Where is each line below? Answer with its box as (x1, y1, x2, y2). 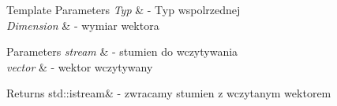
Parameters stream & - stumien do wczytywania (6, 43, 238, 60)
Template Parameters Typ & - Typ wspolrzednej (6, 2, 241, 17)
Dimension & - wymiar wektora (6, 16, 159, 33)
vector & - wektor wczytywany (6, 58, 153, 75)
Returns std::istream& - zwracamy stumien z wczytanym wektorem (6, 85, 331, 101)
